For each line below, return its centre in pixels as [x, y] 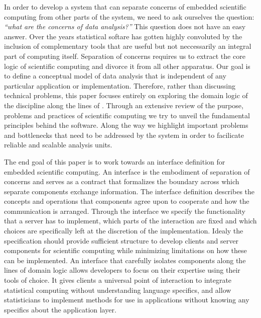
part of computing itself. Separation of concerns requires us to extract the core [125, 56]
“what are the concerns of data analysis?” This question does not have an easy [125, 26]
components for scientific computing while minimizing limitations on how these [125, 250]
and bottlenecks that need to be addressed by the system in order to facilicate [124, 135]
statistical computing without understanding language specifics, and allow [118, 290]
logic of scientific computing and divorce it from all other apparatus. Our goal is [127, 66]
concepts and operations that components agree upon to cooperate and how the [127, 201]
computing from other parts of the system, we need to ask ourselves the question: [129, 16]
